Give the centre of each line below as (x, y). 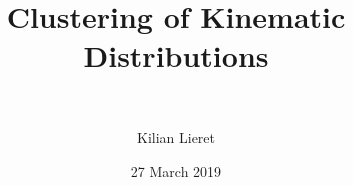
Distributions (176, 55)
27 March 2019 (176, 170)
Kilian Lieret (176, 136)
